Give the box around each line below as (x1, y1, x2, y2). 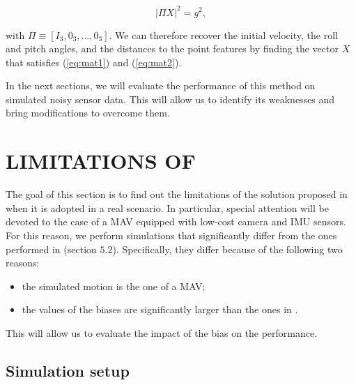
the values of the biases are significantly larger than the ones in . (22, 302, 298, 317)
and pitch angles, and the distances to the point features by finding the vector (6, 41, 339, 56)
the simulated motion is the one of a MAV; (22, 278, 206, 293)
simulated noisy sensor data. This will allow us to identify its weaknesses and (6, 91, 335, 106)
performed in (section (6, 241, 97, 256)
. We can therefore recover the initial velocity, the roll (109, 27, 338, 42)
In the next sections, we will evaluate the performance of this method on (6, 78, 316, 93)
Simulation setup (6, 359, 130, 381)
